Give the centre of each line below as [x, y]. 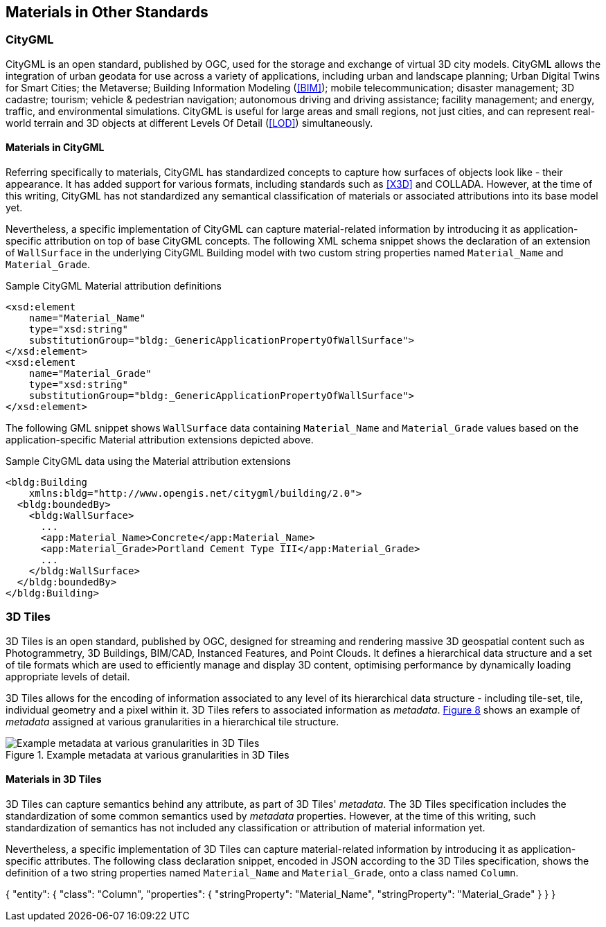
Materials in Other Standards [107, 12]
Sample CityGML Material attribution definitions [114, 286]
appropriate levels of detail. [68, 676]
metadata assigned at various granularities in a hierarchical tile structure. [172, 721]
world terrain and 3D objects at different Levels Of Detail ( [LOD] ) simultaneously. [189, 123]
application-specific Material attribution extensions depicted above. [160, 440]
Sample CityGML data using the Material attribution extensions [148, 461]
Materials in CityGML [55, 148]
